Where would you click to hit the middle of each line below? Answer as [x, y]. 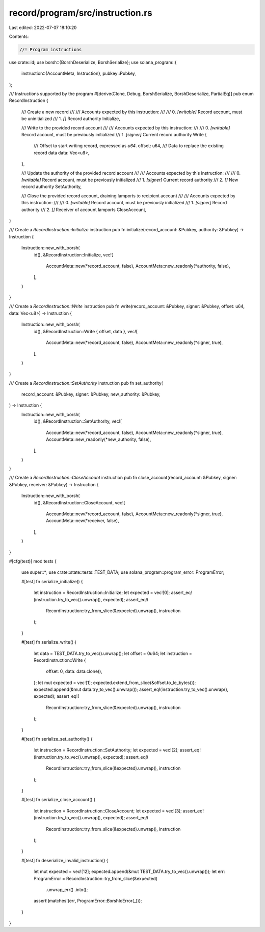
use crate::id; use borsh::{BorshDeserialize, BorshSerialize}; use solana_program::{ [93, 62]
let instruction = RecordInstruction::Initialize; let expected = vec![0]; [102, 592]
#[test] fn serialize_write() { [49, 642]
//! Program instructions [51, 49]
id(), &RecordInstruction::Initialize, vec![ [73, 255]
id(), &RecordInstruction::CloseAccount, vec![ [79, 502]
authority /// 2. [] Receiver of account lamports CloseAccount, [84, 210]
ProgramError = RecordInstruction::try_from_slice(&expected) [95, 878]
